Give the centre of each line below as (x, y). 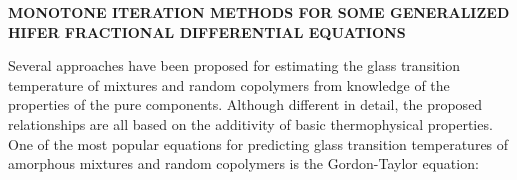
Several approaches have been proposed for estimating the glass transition (234, 65)
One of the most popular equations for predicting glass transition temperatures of (258, 143)
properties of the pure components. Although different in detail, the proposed (245, 104)
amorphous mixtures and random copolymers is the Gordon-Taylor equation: (243, 163)
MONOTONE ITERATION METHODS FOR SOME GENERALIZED (259, 12)
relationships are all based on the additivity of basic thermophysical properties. (250, 123)
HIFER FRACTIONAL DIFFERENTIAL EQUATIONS (207, 31)
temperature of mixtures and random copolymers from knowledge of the (229, 84)
